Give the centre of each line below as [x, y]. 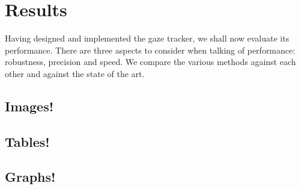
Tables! [27, 141]
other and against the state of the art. [75, 73]
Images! [29, 106]
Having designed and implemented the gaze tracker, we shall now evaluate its [147, 38]
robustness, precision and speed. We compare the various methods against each [150, 62]
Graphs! [30, 177]
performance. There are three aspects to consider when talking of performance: [150, 50]
